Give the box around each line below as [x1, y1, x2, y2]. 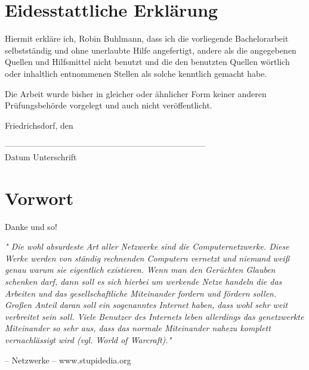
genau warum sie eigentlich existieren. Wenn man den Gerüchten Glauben [5, 263, 276, 276]
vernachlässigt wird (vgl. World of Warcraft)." [5, 333, 172, 346]
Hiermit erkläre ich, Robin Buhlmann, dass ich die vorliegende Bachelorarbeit [5, 32, 289, 45]
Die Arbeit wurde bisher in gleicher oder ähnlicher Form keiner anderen [5, 87, 267, 100]
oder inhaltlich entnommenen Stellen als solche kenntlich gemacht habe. [5, 67, 267, 79]
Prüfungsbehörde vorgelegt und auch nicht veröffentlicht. [5, 99, 212, 111]
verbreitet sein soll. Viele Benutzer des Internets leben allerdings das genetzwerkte [5, 310, 304, 322]
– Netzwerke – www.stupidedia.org [5, 353, 131, 366]
